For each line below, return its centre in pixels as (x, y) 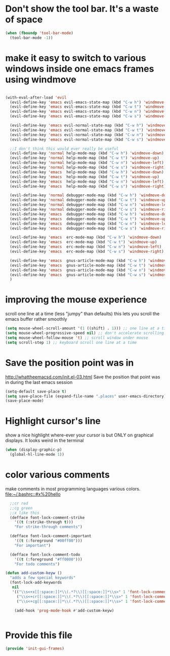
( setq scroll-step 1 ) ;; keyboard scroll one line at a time (71, 342)
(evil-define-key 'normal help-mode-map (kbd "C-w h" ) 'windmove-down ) (87, 153)
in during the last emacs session (39, 382)
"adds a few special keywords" (43, 578)
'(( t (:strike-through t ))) (44, 522)
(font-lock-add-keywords (36, 583)
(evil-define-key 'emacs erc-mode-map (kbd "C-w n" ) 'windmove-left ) (86, 247)
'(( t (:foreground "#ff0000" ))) (48, 559)
